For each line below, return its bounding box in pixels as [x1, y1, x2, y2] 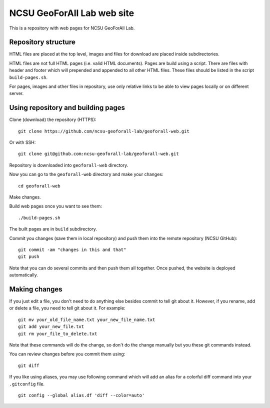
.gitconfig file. [9, 380, 45, 387]
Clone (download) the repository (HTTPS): [9, 116, 96, 122]
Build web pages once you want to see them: [9, 203, 102, 209]
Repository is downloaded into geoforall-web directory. [9, 162, 128, 168]
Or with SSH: [9, 139, 36, 145]
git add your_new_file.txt [18, 324, 84, 329]
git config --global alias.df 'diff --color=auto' [18, 392, 145, 398]
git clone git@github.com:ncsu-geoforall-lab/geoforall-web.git [18, 151, 179, 157]
